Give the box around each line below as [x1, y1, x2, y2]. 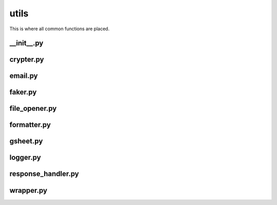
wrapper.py [9, 186, 48, 195]
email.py [9, 72, 38, 80]
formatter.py [9, 120, 51, 129]
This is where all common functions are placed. [9, 26, 110, 32]
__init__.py [9, 39, 44, 48]
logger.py [9, 153, 41, 162]
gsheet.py [9, 137, 43, 146]
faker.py [9, 88, 37, 97]
